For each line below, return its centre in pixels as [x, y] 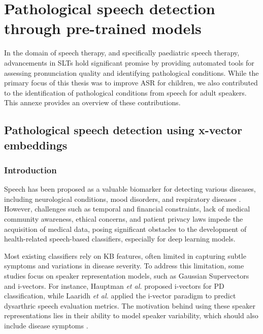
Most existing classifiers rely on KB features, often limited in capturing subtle [125, 255]
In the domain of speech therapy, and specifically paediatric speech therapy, [122, 53]
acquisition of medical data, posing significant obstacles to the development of [125, 229]
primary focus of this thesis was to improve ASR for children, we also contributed [131, 83]
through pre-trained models [103, 28]
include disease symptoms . [46, 325]
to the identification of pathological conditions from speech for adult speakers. [125, 92]
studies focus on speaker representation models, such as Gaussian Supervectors [127, 276]
